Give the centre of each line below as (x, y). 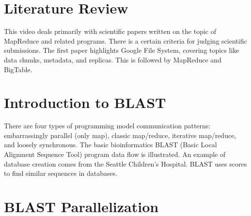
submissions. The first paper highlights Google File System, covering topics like (122, 50)
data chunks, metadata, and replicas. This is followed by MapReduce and (113, 59)
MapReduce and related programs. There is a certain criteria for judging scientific (125, 40)
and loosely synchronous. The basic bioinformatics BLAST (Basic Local (110, 145)
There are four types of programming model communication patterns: (107, 126)
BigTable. (18, 69)
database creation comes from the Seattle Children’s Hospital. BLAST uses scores (125, 163)
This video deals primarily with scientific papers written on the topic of (110, 31)
